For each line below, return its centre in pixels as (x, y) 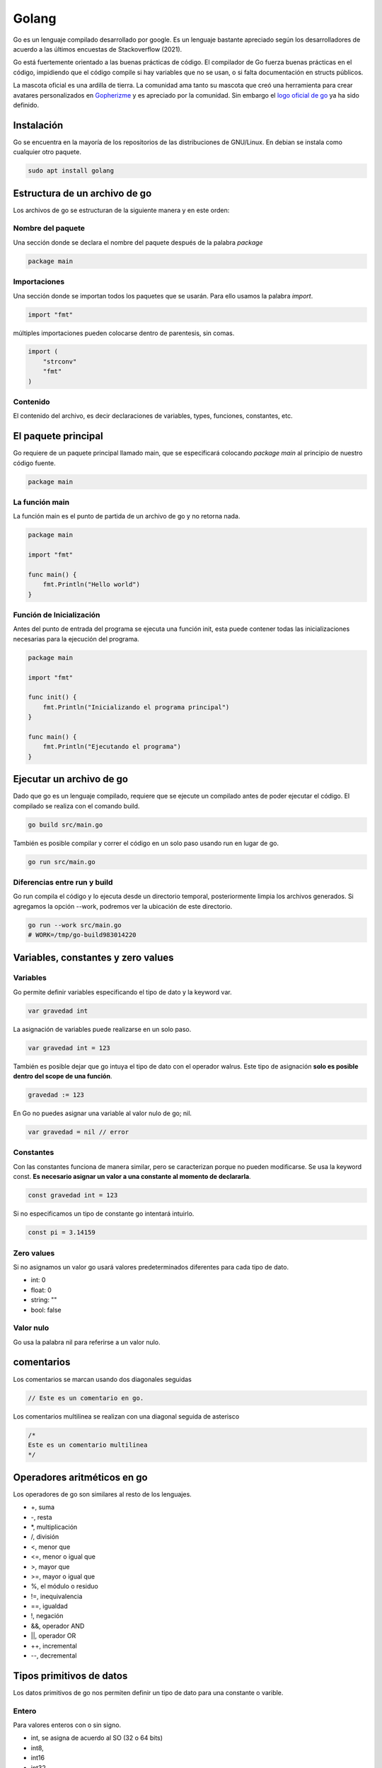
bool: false (46, 1310)
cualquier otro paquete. (47, 152)
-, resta (41, 1517)
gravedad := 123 (56, 1095)
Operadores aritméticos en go (80, 1477)
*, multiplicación (54, 1527)
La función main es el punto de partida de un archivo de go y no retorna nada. (127, 516)
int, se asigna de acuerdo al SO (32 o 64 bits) (97, 1738)
